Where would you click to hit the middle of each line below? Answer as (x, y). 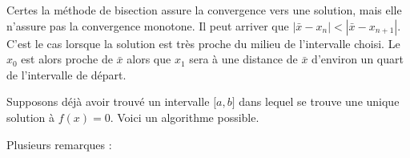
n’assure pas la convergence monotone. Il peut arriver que (148, 25)
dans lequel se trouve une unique (319, 101)
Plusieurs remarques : (59, 144)
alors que (149, 59)
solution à (30, 117)
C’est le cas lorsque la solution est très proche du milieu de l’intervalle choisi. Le (203, 43)
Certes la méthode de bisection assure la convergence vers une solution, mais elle (204, 10)
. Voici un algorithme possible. (185, 117)
